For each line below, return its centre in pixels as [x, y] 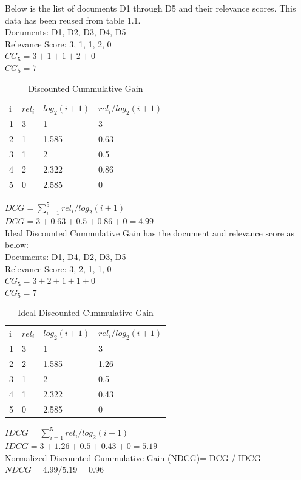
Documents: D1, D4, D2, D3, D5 [66, 256]
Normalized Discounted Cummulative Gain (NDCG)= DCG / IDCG [133, 457]
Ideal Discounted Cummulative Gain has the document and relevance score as [150, 232]
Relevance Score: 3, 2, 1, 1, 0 [58, 268]
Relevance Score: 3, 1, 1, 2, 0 [58, 43]
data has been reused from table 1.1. [73, 20]
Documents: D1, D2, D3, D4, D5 [66, 32]
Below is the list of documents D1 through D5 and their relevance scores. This [150, 8]
